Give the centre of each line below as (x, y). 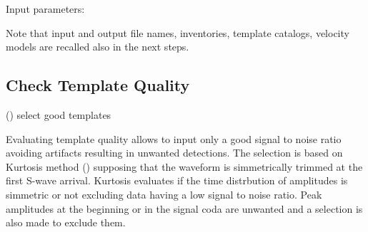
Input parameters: (45, 9)
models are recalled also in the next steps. (98, 47)
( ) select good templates (59, 114)
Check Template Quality (98, 85)
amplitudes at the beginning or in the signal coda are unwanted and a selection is (184, 208)
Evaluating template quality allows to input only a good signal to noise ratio (174, 138)
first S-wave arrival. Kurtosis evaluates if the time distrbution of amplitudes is (177, 180)
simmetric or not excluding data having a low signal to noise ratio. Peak (164, 194)
